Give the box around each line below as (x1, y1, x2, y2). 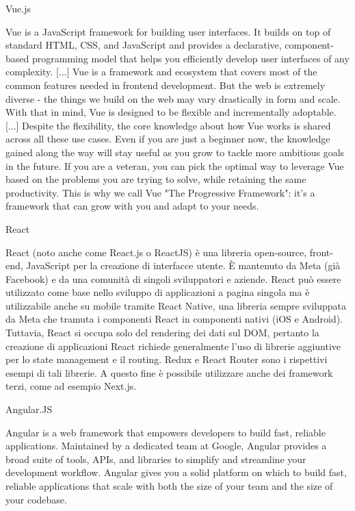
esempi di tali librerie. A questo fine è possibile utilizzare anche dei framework (5, 365, 333, 379)
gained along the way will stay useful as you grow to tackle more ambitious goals (5, 145, 345, 159)
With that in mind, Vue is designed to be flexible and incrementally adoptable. (5, 105, 337, 119)
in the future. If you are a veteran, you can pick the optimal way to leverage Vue (5, 158, 344, 173)
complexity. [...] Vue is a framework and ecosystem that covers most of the (5, 64, 317, 79)
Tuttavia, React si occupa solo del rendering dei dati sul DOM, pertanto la (5, 325, 319, 340)
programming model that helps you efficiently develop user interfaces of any (31, 51, 350, 65)
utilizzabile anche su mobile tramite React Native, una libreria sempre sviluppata (5, 298, 346, 312)
